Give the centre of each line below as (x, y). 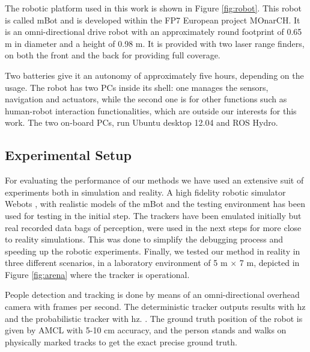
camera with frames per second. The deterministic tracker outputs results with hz (155, 307)
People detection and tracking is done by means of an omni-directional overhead (152, 295)
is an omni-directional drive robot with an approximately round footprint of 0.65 (153, 32)
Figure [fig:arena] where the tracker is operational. (97, 274)
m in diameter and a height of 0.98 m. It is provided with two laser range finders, (155, 43)
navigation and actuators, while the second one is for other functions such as (146, 99)
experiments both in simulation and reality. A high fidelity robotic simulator (145, 192)
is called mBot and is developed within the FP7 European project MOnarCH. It (153, 20)
